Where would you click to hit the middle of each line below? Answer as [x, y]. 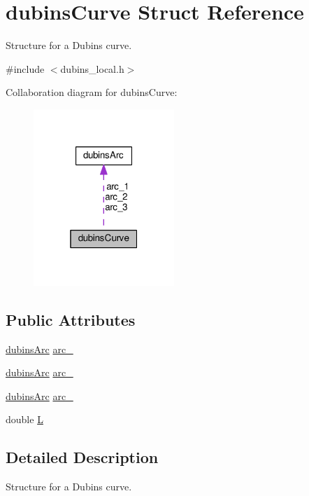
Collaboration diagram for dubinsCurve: [92, 92]
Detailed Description [82, 457]
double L [24, 419]
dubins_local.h [92, 68]
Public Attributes [71, 319]
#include [25, 68]
